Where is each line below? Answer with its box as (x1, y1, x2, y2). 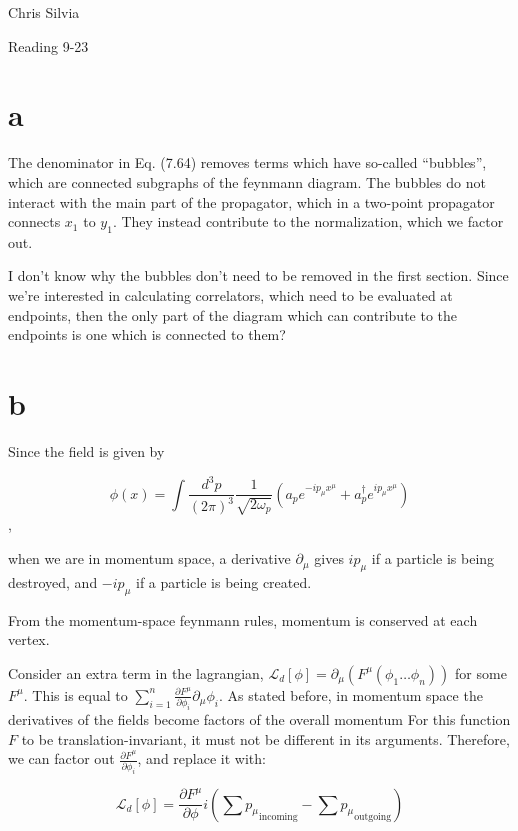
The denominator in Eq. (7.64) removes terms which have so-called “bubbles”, (8, 152, 487, 173)
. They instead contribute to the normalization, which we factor (112, 211, 504, 232)
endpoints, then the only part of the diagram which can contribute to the (8, 304, 458, 325)
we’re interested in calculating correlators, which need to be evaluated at (8, 285, 453, 306)
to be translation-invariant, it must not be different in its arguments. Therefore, (21, 728, 510, 749)
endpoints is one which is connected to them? (8, 324, 286, 345)
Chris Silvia (8, 2, 80, 22)
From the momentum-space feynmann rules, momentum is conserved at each (8, 609, 478, 630)
